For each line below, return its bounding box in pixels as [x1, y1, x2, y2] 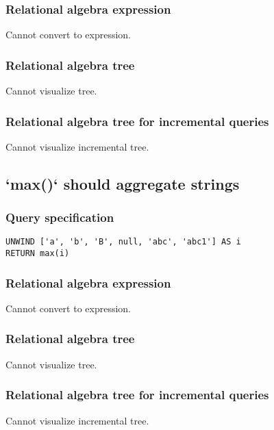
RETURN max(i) [5, 249, 70, 259]
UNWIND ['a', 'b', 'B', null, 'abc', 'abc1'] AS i [5, 237, 241, 247]
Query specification [5, 209, 114, 226]
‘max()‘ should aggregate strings [5, 173, 240, 194]
